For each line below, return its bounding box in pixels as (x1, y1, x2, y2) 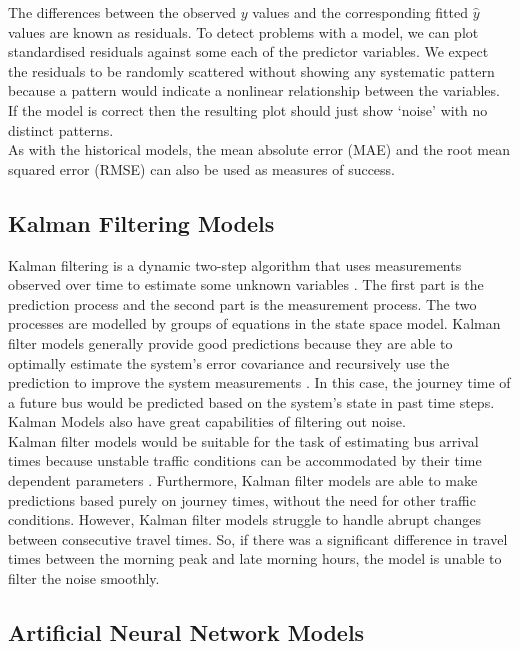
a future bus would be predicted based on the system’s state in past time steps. (8, 391, 495, 412)
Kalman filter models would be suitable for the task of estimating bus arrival (8, 430, 479, 451)
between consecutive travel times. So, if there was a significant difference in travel (8, 528, 508, 549)
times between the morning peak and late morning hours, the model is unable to (8, 548, 502, 569)
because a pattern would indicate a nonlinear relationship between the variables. (8, 80, 500, 101)
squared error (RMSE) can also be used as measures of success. (8, 158, 396, 179)
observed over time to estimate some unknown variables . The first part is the (8, 274, 484, 295)
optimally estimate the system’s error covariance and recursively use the (8, 352, 450, 373)
